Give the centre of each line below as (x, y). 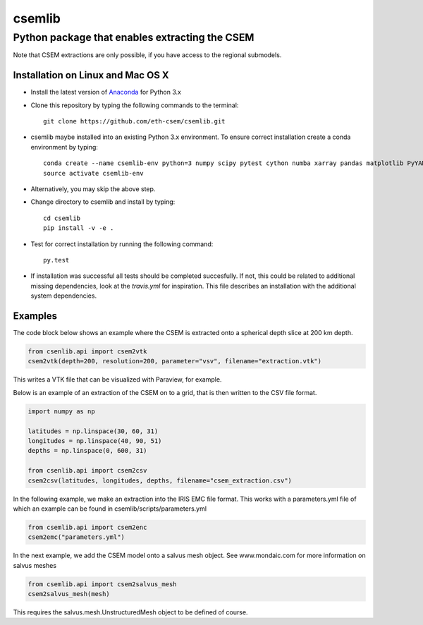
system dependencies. (64, 296)
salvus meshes (35, 565)
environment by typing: (65, 147)
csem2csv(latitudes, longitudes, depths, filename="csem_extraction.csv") (160, 480)
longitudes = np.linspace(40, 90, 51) (95, 441)
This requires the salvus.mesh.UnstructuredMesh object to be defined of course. (130, 612)
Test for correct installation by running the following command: (122, 244)
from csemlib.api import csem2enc (87, 527)
